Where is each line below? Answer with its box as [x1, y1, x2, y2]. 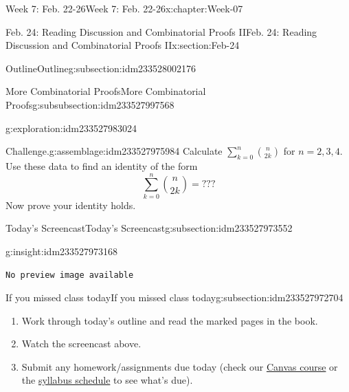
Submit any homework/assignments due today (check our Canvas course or [21, 359, 338, 373]
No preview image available [5, 270, 134, 281]
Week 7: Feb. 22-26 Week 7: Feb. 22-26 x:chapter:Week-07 [5, 1, 243, 15]
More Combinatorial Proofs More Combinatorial [5, 84, 206, 98]
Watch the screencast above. [21, 336, 142, 351]
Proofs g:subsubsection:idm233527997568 [5, 97, 174, 111]
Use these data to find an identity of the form [5, 158, 198, 173]
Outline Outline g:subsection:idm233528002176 [5, 61, 196, 75]
